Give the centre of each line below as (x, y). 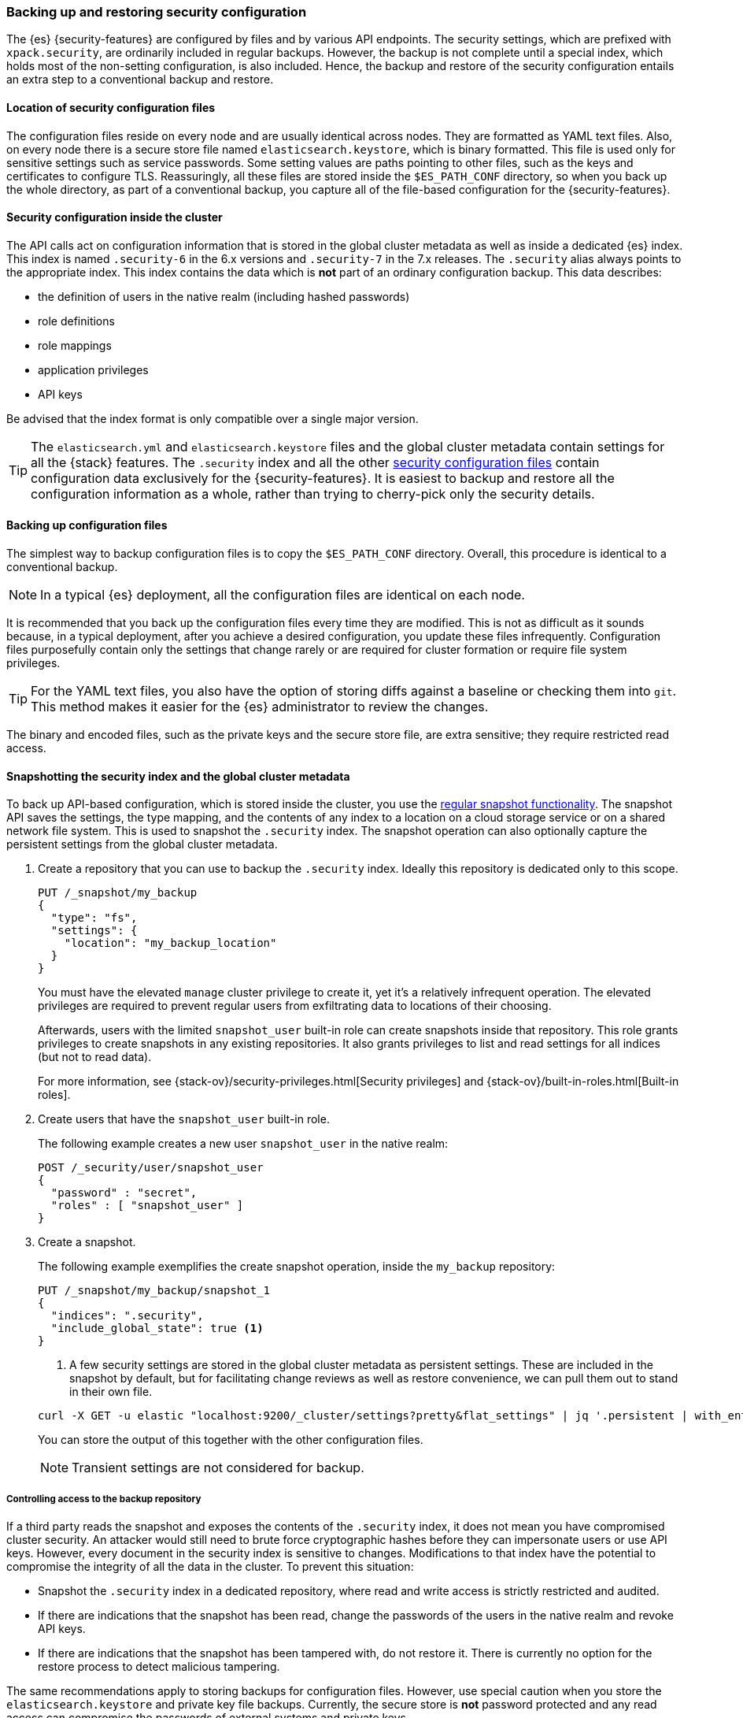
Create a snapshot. (87, 1242)
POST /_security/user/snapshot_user (151, 1168)
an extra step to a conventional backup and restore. (140, 80)
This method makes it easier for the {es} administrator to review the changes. (260, 707)
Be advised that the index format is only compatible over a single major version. (213, 418)
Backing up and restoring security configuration (157, 12)
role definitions (76, 321)
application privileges (93, 369)
